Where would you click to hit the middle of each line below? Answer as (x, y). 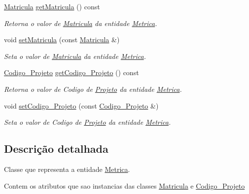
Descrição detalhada (56, 149)
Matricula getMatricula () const (52, 6)
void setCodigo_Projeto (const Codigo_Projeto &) (81, 105)
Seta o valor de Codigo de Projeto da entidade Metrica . (88, 122)
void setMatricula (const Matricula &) (62, 40)
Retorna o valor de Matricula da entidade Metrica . (81, 23)
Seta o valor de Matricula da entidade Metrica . (75, 56)
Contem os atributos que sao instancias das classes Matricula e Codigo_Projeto (124, 185)
